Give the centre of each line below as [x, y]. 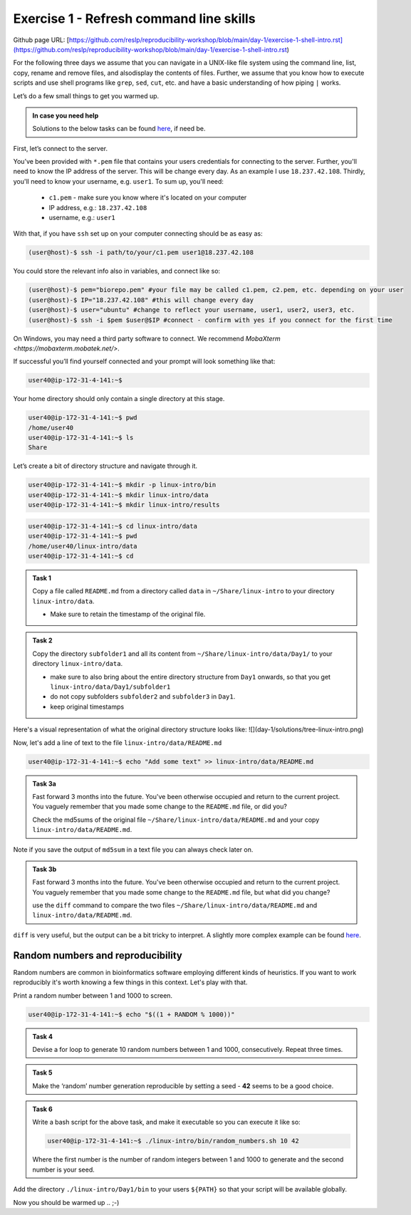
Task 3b [45, 869]
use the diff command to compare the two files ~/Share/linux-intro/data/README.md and [175, 905]
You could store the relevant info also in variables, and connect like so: [117, 271]
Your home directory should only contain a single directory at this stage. [119, 399]
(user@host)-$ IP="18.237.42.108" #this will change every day [141, 300]
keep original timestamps [87, 706]
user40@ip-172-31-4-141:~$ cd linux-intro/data [113, 526]
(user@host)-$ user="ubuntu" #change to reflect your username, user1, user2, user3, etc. [192, 310]
